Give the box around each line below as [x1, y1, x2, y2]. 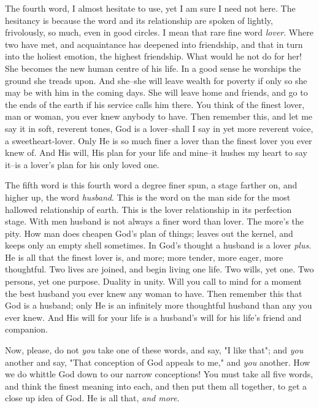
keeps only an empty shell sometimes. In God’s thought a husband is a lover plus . [5, 239, 312, 252]
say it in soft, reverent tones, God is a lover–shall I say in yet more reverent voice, [5, 121, 313, 134]
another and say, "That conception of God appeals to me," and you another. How [5, 355, 310, 368]
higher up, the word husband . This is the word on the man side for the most [5, 190, 291, 203]
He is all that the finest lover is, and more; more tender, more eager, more [5, 250, 283, 263]
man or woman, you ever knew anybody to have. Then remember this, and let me [5, 110, 313, 123]
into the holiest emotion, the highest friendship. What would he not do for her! [5, 50, 302, 63]
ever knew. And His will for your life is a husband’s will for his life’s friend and [5, 310, 302, 323]
